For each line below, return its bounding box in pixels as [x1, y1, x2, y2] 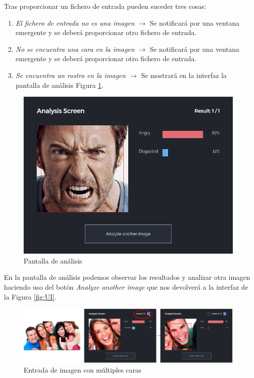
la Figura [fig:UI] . [4, 291, 57, 302]
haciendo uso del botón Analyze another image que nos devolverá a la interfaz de [4, 281, 249, 292]
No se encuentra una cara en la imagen [15, 43, 135, 54]
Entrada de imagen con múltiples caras [24, 364, 142, 375]
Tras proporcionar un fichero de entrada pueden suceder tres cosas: [4, 1, 206, 11]
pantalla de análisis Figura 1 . [15, 79, 104, 90]
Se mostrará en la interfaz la [141, 70, 227, 80]
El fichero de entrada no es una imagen [15, 17, 135, 28]
